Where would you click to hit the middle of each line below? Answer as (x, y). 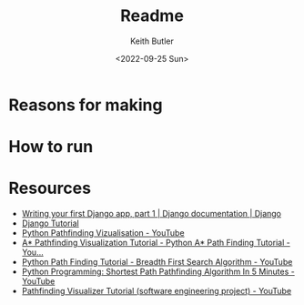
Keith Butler (152, 41)
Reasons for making (86, 105)
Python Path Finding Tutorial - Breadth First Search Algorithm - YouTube (157, 262)
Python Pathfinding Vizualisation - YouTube (103, 233)
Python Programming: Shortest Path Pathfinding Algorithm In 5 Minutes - (158, 272)
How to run (51, 147)
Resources (50, 188)
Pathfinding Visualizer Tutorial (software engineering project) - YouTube (157, 291)
